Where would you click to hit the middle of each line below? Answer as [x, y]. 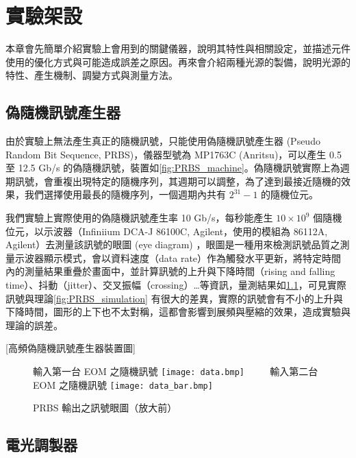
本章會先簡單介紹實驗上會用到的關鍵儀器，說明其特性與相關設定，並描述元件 [178, 48]
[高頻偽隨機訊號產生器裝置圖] [71, 348]
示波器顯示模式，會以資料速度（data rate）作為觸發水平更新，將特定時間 [178, 257]
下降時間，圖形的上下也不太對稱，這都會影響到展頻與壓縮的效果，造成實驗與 [178, 312]
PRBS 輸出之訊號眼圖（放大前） [105, 408]
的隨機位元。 [290, 194]
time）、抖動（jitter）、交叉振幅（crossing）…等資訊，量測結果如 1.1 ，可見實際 [176, 285]
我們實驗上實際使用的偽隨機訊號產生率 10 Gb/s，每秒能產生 [139, 218]
